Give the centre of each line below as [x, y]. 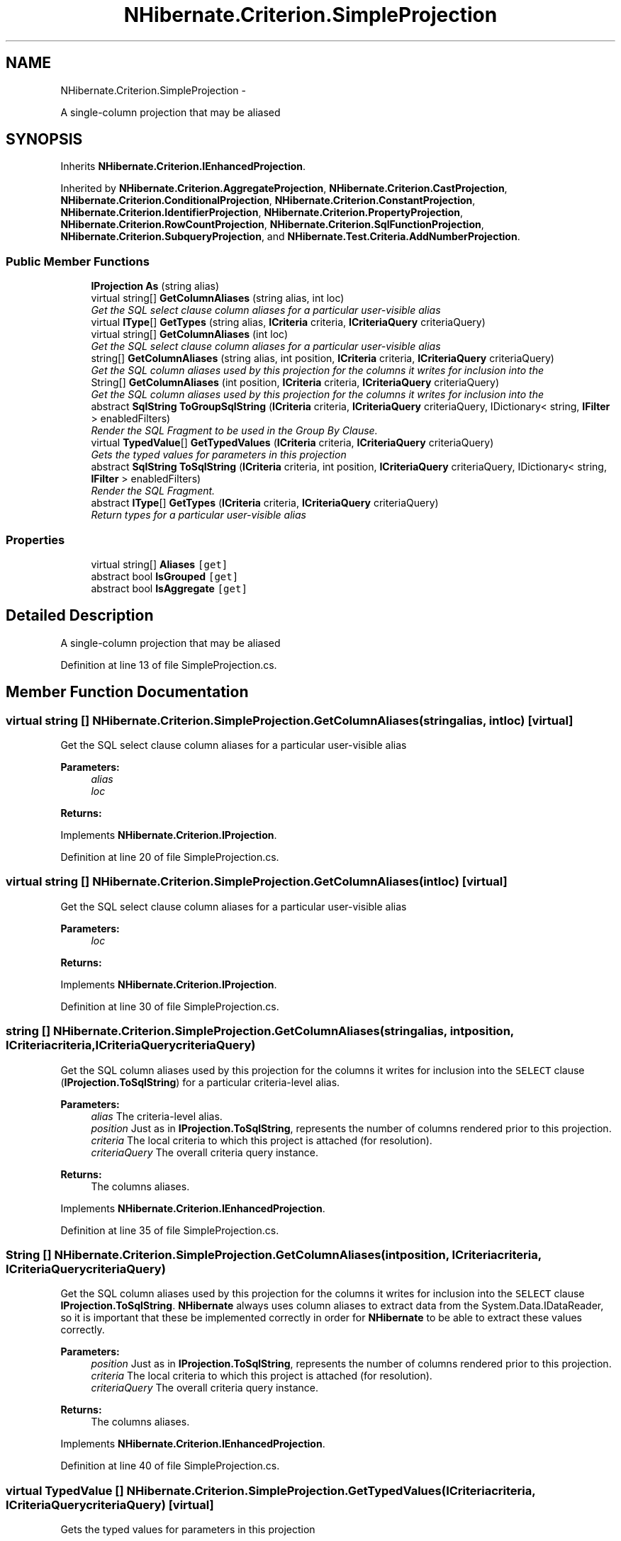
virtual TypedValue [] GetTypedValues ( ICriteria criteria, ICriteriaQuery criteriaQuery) [292, 443]
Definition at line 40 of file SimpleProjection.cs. [170, 1466]
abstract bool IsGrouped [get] [165, 576]
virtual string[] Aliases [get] [160, 564]
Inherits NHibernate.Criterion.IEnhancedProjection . [183, 166]
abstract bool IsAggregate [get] [169, 588]
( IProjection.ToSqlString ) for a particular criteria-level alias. [200, 1082]
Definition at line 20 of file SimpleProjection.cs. [170, 857]
